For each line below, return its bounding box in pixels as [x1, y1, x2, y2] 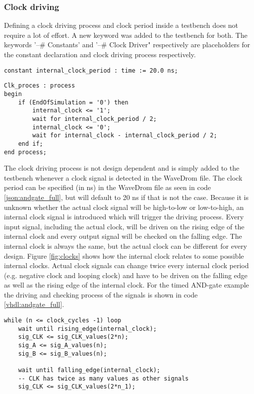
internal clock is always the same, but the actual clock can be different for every [4, 240, 247, 251]
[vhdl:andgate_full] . [4, 299, 64, 309]
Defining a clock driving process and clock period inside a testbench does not [4, 20, 239, 30]
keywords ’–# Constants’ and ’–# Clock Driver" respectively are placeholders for [4, 39, 251, 50]
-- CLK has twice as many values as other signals [18, 375, 189, 382]
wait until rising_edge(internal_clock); [18, 325, 157, 332]
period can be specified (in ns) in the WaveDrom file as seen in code [4, 182, 211, 193]
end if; [18, 140, 43, 147]
